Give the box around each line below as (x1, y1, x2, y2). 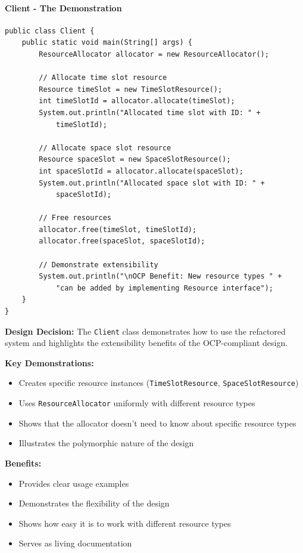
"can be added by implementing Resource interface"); (55, 283, 274, 292)
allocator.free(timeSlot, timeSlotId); (39, 225, 197, 234)
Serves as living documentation (18, 537, 132, 549)
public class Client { (5, 26, 95, 35)
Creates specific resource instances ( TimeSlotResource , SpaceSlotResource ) (18, 376, 299, 389)
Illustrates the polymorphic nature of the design (18, 437, 194, 449)
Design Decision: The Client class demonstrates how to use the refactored (5, 325, 286, 337)
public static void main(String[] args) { (21, 38, 192, 47)
